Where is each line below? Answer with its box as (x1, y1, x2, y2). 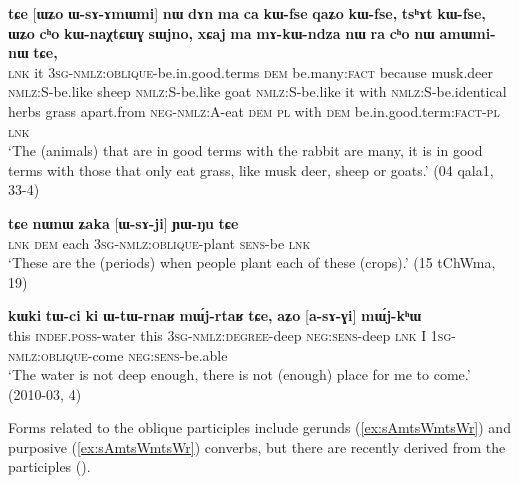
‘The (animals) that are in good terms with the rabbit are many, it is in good (8, 140, 483, 161)
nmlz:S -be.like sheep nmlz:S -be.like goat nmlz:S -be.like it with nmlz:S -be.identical (8, 81, 507, 102)
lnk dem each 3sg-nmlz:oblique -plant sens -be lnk (8, 232, 311, 253)
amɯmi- (439, 22, 496, 43)
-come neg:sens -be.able (87, 344, 228, 365)
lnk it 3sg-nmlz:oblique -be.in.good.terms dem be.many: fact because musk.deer (8, 61, 494, 82)
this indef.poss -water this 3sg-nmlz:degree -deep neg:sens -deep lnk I (8, 324, 427, 345)
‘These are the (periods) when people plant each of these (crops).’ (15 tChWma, (8, 252, 496, 273)
